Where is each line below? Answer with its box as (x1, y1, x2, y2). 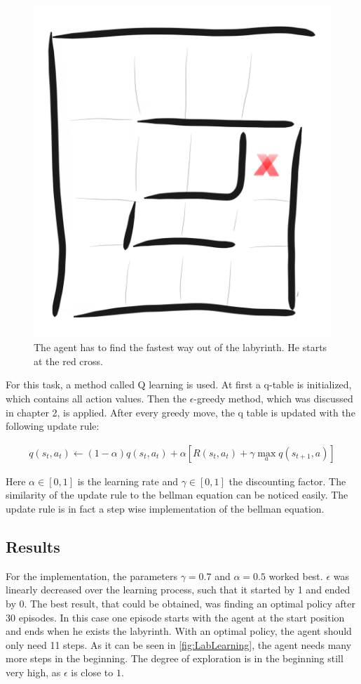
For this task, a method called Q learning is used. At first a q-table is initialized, (6, 377, 352, 392)
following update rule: (6, 419, 100, 433)
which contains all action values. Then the (6, 390, 186, 405)
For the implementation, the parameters (6, 568, 177, 583)
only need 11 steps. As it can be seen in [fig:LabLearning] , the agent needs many (6, 637, 352, 652)
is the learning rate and (77, 473, 178, 488)
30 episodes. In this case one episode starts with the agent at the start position (6, 610, 345, 624)
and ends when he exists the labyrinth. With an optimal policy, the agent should (6, 624, 352, 638)
